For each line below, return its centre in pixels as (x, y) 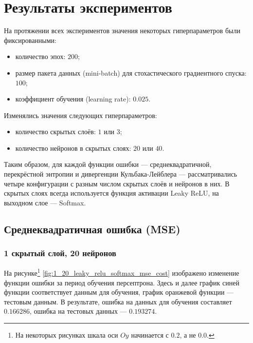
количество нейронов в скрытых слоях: (73, 148)
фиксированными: (30, 40)
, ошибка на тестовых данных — (78, 311)
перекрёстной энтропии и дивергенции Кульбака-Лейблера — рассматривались (121, 174)
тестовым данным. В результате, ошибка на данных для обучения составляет (118, 301)
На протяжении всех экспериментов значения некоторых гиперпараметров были (122, 30)
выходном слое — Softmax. (45, 202)
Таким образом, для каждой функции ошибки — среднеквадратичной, (108, 164)
